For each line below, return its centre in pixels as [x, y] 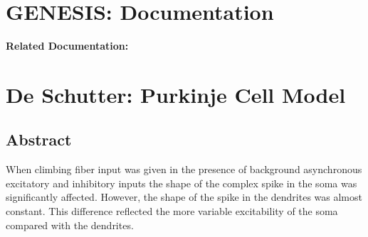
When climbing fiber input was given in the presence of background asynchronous [184, 169]
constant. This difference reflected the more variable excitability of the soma [172, 211]
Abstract [39, 139]
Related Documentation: [67, 46]
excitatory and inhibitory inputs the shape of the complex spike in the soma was [182, 183]
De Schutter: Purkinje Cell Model [176, 94]
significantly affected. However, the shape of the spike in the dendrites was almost [184, 197]
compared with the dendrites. [70, 225]
